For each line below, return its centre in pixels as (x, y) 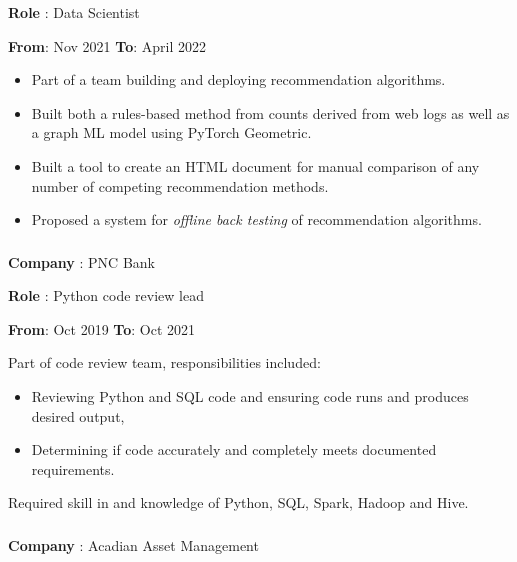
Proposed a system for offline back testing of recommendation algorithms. (256, 219)
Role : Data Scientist (74, 12)
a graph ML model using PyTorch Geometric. (171, 132)
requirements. (73, 468)
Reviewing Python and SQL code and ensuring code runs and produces (250, 396)
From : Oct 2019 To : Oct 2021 (102, 328)
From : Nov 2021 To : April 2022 (107, 45)
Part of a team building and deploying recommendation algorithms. (238, 79)
